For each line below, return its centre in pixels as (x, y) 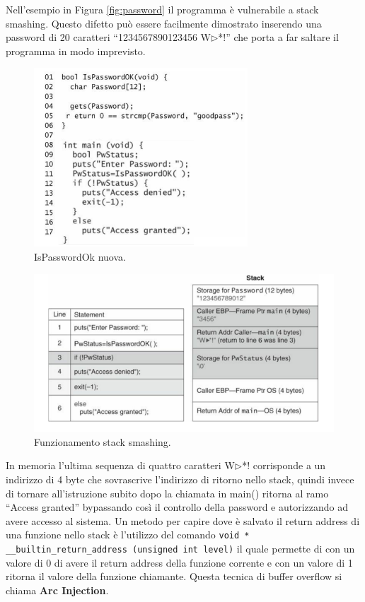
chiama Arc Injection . (57, 590)
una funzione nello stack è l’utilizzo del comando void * (128, 535)
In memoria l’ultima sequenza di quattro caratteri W (120, 465)
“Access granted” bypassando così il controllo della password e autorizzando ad (177, 507)
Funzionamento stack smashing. (103, 441)
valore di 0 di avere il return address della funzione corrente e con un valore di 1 (179, 562)
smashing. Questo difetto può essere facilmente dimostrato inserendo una (164, 23)
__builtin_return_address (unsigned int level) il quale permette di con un (180, 549)
